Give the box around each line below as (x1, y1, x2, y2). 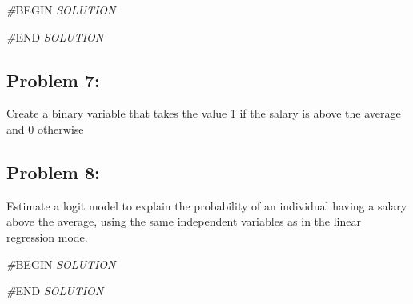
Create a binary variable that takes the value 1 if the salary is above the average (6, 105, 401, 122)
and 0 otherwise (6, 120, 84, 137)
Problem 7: (6, 67, 100, 92)
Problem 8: (6, 159, 100, 184)
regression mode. (6, 228, 88, 245)
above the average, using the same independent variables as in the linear (6, 213, 361, 230)
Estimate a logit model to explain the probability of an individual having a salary (6, 197, 407, 214)
